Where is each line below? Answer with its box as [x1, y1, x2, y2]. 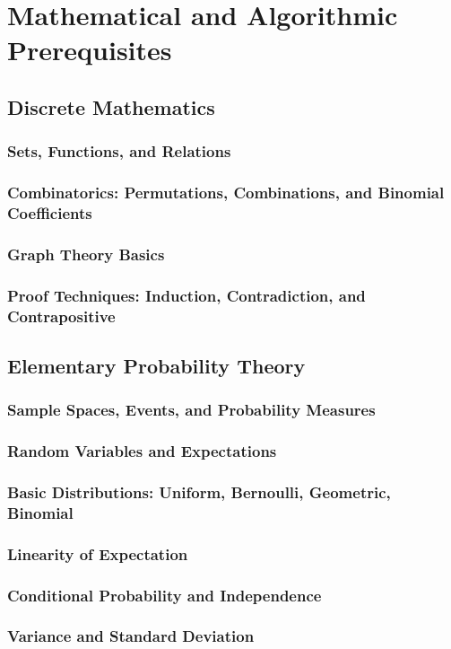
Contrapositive [7, 304, 116, 327]
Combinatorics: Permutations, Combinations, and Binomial [7, 181, 445, 204]
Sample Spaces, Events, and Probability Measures [7, 399, 376, 421]
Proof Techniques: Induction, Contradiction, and [7, 284, 366, 306]
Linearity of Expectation [7, 542, 188, 565]
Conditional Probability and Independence [7, 583, 322, 606]
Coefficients [7, 202, 92, 224]
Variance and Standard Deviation [7, 625, 255, 647]
